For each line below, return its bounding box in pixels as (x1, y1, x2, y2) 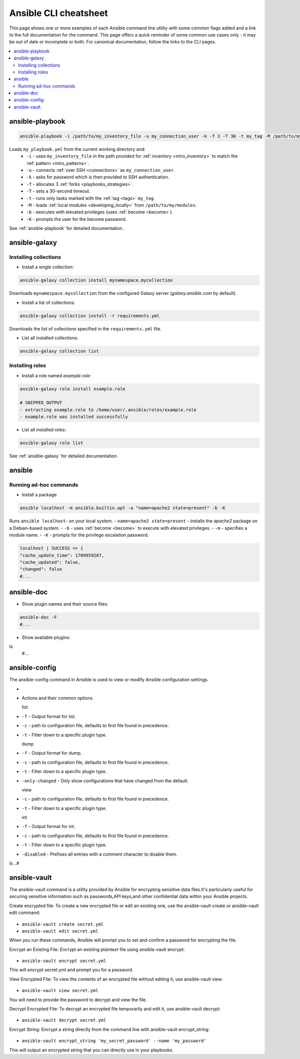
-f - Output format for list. (21, 713, 76, 719)
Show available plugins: (21, 634, 70, 640)
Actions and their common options (21, 695, 93, 701)
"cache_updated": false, (19, 559, 81, 565)
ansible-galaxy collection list (19, 348, 99, 354)
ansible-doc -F (19, 615, 57, 620)
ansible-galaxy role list (19, 440, 83, 446)
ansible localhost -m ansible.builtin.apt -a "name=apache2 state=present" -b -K (19, 505, 226, 511)
